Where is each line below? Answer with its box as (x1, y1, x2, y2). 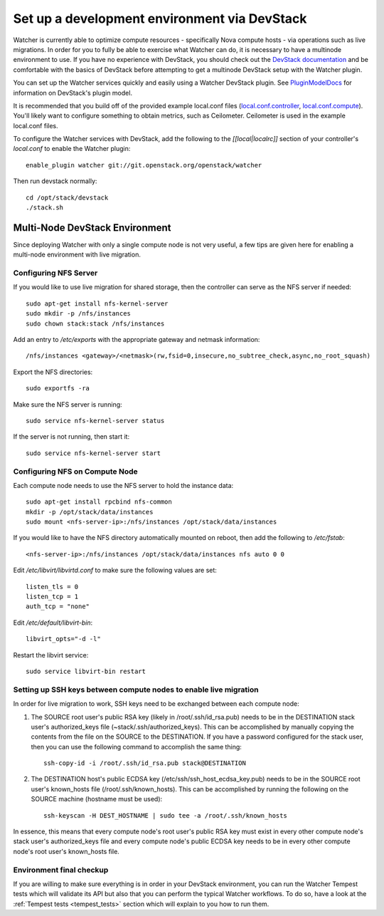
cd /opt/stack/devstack (26, 193, 109, 202)
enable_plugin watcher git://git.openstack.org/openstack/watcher (26, 161, 262, 169)
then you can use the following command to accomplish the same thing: (31, 742, 242, 751)
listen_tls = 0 (26, 583, 79, 590)
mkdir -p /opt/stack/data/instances (26, 508, 154, 516)
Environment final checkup (13, 865, 109, 875)
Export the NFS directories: (13, 368, 93, 376)
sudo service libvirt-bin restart (26, 667, 146, 675)
